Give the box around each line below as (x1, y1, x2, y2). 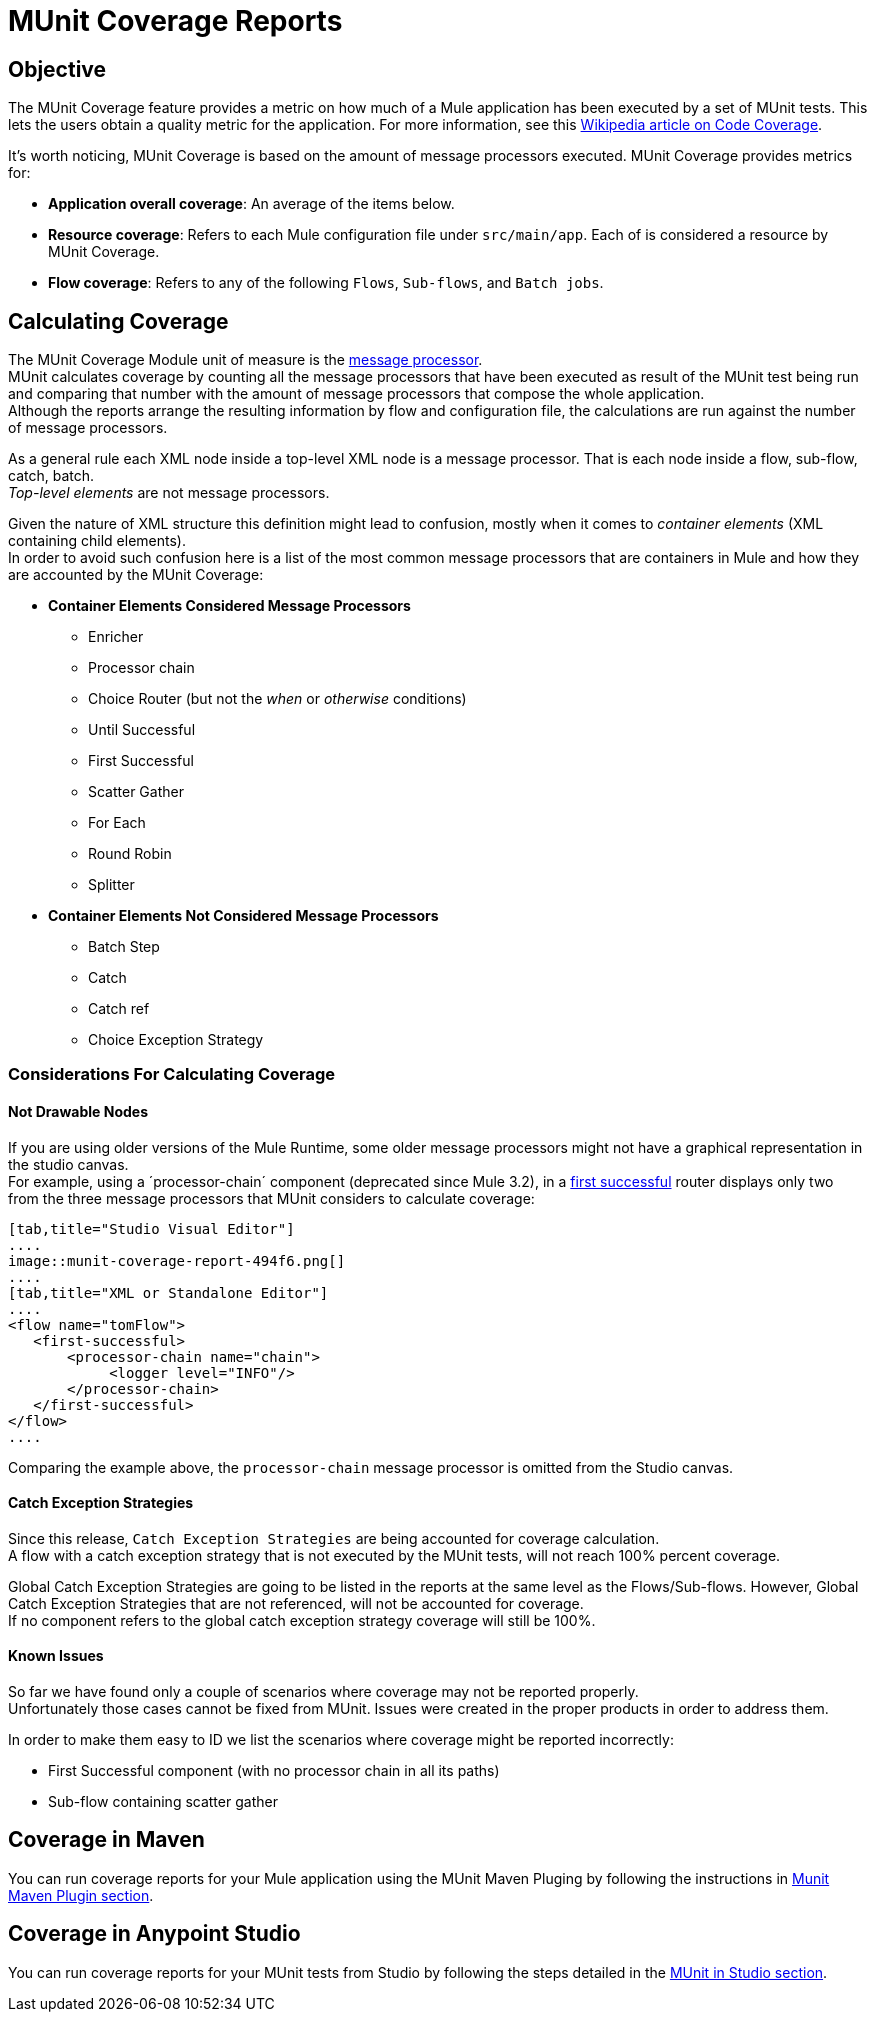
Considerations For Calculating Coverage (8, 1064, 335, 1085)
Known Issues (8, 1647, 104, 1665)
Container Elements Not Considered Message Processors (48, 907, 439, 925)
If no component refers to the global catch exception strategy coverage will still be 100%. (8, 1611, 596, 1629)
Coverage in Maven (8, 1827, 205, 1853)
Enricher (88, 628, 144, 646)
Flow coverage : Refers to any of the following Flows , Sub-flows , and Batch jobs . (48, 274, 604, 292)
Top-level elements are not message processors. (8, 484, 330, 502)
